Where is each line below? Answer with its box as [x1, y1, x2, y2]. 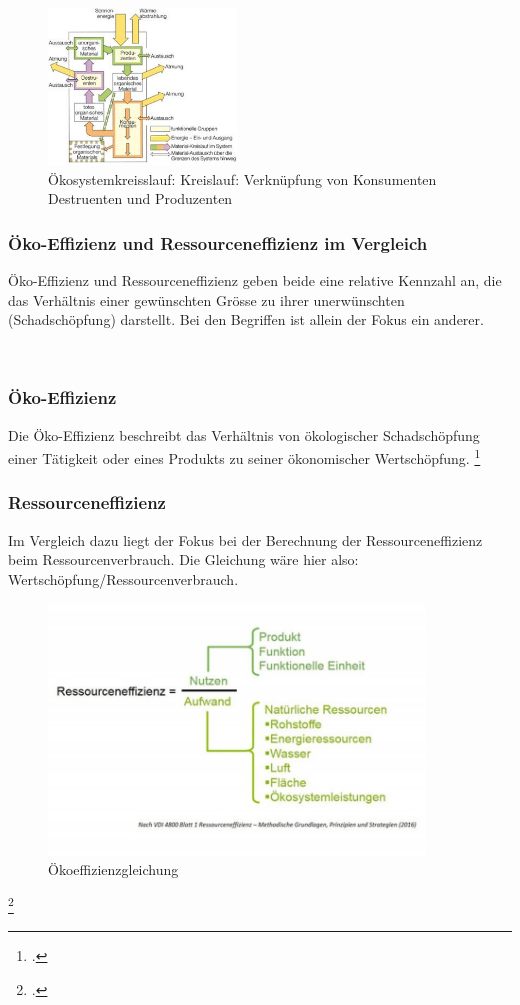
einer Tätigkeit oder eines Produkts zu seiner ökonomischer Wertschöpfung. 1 [8, 445, 481, 468]
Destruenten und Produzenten [48, 188, 233, 209]
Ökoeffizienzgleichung [48, 859, 179, 880]
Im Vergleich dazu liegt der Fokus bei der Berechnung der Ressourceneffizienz [8, 529, 483, 550]
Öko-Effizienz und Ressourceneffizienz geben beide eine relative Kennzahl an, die [8, 269, 502, 290]
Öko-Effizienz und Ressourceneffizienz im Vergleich [8, 230, 428, 255]
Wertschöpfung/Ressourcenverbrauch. [8, 568, 239, 589]
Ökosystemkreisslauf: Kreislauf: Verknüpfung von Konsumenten [48, 168, 437, 189]
